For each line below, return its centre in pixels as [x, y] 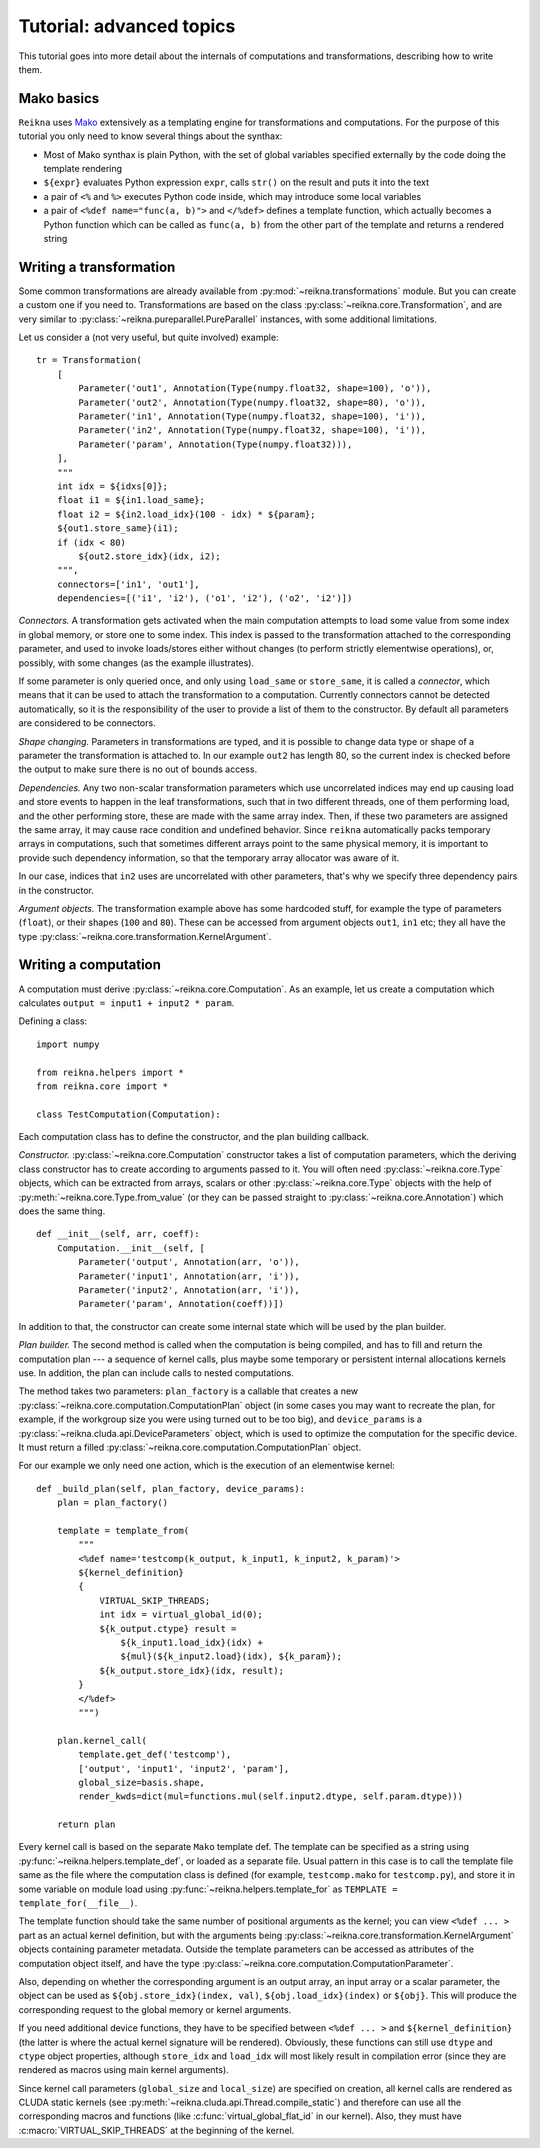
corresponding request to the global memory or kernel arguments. [155, 2009]
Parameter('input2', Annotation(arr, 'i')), [189, 1290]
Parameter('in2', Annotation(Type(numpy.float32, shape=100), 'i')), [252, 430]
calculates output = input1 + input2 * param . [126, 1002]
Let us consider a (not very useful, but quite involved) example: [148, 337]
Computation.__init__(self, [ [130, 1248]
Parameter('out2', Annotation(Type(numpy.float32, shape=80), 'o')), [252, 402]
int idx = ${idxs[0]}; [112, 486]
